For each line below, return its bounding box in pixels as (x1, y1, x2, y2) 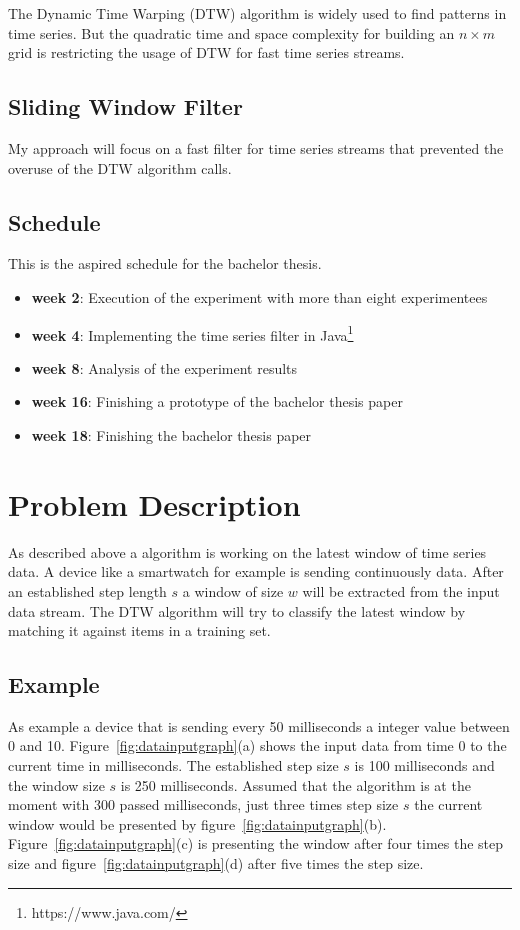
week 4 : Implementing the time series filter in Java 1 (31, 321, 354, 345)
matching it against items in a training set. (8, 620, 271, 641)
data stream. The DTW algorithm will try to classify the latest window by (8, 600, 466, 621)
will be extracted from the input (302, 580, 500, 601)
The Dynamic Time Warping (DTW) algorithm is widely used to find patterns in (8, 3, 507, 23)
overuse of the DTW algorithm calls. (8, 157, 232, 178)
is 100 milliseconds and (354, 755, 495, 776)
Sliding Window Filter (8, 91, 243, 122)
